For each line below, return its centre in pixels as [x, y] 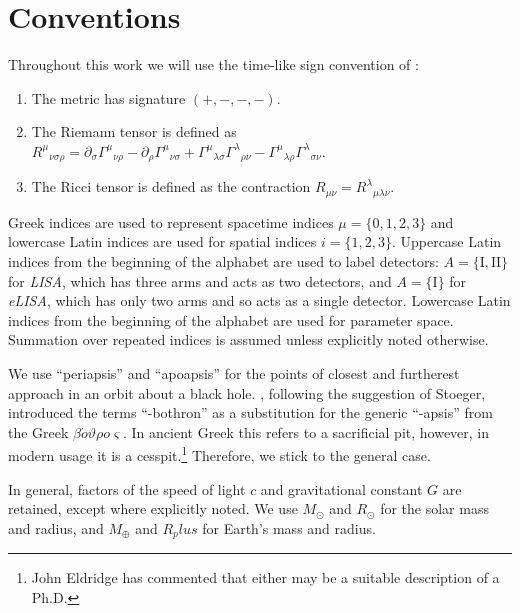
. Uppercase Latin [446, 241]
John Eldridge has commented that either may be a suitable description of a [265, 577]
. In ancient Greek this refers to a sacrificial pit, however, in [306, 431]
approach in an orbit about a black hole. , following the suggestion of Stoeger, [247, 392]
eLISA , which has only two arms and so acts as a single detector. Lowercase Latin [259, 300]
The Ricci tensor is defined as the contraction [171, 186]
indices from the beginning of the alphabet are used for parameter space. [231, 319]
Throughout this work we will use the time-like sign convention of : [213, 64]
